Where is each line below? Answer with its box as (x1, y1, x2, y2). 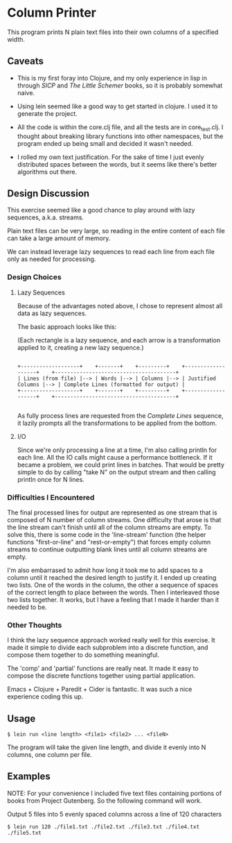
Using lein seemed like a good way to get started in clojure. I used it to (17, 102, 218, 110)
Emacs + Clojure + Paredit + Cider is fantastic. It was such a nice (7, 685, 193, 694)
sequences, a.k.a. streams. (7, 213, 84, 222)
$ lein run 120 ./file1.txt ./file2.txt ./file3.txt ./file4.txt (7, 823, 199, 831)
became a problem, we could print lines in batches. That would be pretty (17, 460, 225, 469)
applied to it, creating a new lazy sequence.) (17, 343, 144, 351)
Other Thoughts (7, 620, 62, 630)
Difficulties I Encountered (7, 492, 95, 502)
